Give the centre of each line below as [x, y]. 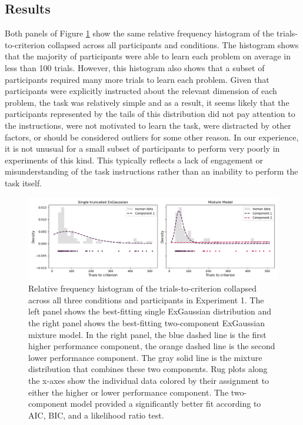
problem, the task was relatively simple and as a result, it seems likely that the [147, 102]
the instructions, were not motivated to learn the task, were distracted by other [148, 125]
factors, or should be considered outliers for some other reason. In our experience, [152, 137]
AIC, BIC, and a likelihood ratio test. [96, 415]
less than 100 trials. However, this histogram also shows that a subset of [135, 67]
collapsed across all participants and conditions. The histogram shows [173, 44]
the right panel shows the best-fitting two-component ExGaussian [147, 323]
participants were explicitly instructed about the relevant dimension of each [141, 91]
